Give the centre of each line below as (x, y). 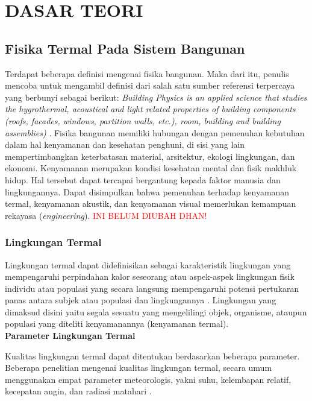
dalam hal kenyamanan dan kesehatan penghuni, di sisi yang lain (125, 144)
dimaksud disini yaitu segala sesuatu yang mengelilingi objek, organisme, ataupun (156, 311)
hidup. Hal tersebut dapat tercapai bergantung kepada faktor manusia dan (143, 179)
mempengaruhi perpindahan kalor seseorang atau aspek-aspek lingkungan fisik (150, 276)
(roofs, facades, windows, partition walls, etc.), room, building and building (143, 120)
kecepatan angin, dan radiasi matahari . (78, 391)
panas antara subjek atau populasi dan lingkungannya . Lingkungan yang (141, 300)
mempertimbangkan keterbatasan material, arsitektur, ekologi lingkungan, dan (150, 156)
